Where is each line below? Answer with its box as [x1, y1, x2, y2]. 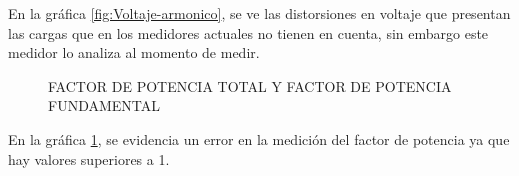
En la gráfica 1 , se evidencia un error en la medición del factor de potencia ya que [8, 128, 510, 149]
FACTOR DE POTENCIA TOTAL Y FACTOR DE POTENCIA [48, 75, 452, 96]
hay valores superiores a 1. [8, 148, 170, 169]
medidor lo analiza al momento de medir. [8, 42, 260, 63]
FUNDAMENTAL [48, 95, 161, 116]
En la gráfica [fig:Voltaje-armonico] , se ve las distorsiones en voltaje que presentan [8, 3, 511, 23]
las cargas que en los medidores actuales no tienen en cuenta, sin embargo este [8, 22, 489, 43]
